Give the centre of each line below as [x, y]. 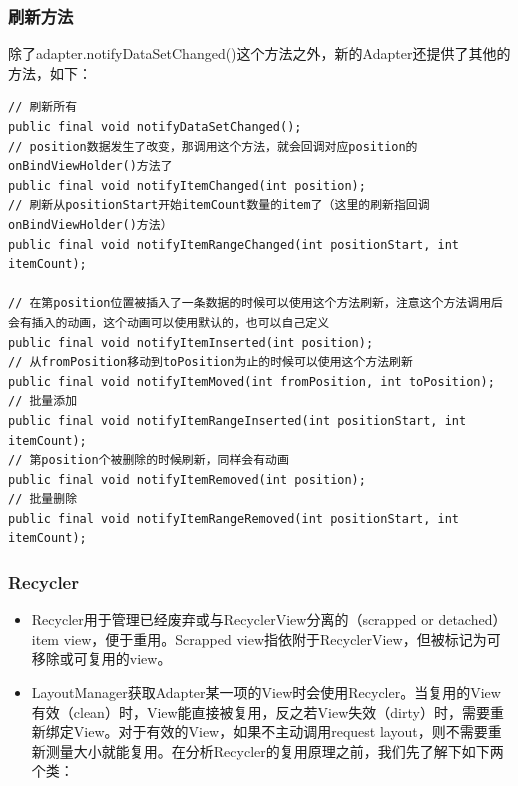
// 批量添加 [43, 401]
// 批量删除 [43, 499]
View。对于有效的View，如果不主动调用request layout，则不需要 [280, 731]
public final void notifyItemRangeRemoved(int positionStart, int [234, 518]
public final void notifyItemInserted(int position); [191, 342]
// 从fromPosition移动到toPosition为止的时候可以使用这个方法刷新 [210, 362]
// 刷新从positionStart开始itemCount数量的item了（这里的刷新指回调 [219, 205]
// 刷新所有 [43, 107]
